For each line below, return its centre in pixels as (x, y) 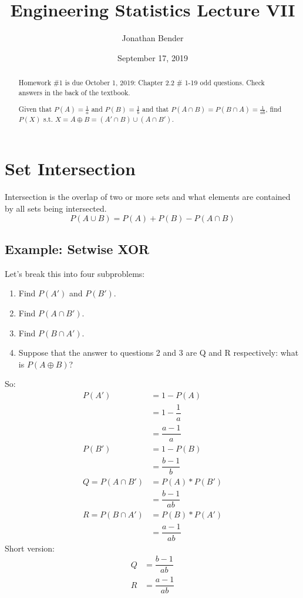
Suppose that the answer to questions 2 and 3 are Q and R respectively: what (159, 353)
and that (156, 109)
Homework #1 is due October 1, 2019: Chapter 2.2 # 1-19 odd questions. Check (142, 83)
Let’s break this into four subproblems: (75, 273)
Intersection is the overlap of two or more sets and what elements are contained (148, 197)
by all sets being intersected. (56, 208)
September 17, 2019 (153, 57)
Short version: (30, 548)
